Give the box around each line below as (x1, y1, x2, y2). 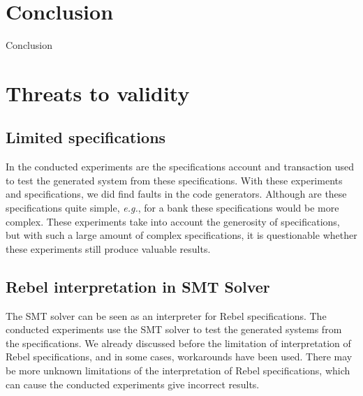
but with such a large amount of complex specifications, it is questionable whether (6, 228, 357, 242)
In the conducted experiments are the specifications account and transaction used (6, 159, 355, 174)
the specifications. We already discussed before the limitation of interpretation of (6, 335, 351, 350)
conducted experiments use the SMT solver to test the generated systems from (6, 322, 342, 337)
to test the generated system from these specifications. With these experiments (6, 173, 343, 187)
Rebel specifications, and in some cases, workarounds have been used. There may (6, 349, 353, 364)
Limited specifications (6, 126, 166, 148)
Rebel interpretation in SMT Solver (6, 275, 270, 297)
